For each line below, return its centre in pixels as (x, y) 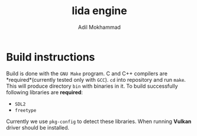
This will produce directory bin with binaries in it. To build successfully (92, 86)
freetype (25, 110)
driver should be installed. (38, 127)
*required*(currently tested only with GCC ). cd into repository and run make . (96, 79)
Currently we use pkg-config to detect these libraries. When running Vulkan (99, 121)
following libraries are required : (45, 92)
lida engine (99, 11)
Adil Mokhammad (99, 27)
